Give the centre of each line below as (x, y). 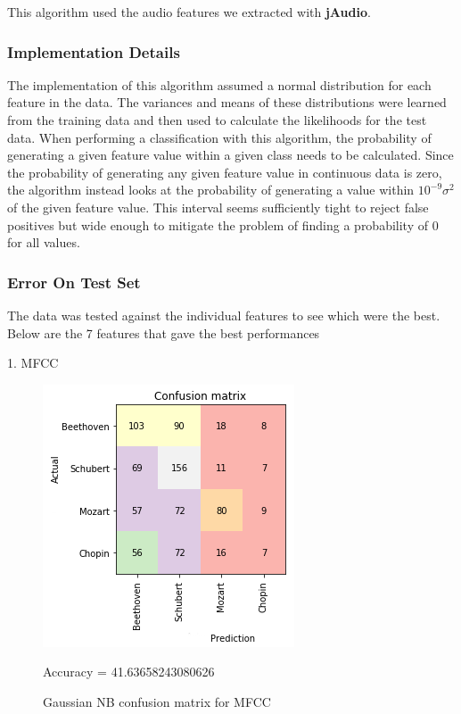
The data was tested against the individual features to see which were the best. (224, 315)
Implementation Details (94, 51)
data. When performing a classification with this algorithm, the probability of (219, 137)
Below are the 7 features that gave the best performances (164, 332)
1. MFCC (33, 363)
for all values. (44, 242)
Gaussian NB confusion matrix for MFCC (157, 701)
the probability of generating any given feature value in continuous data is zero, (225, 172)
